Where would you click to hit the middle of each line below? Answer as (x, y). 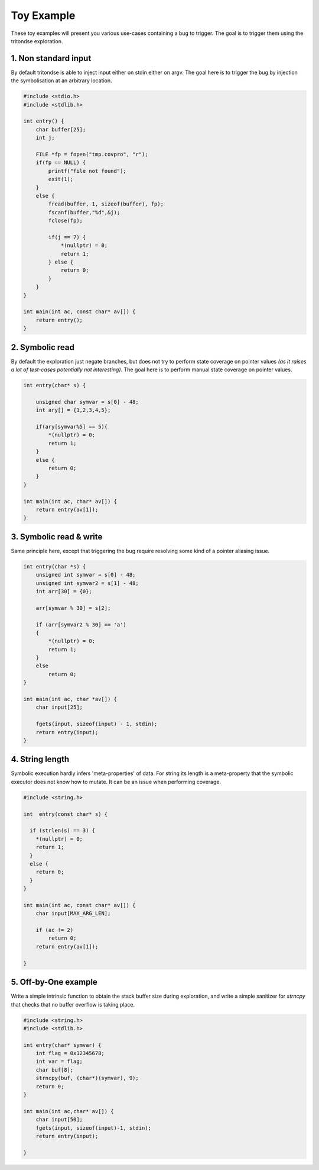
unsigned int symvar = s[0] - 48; (86, 575)
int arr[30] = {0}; (64, 591)
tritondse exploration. (37, 41)
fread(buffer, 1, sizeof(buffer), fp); (106, 204)
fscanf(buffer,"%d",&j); (84, 212)
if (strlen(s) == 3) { (63, 831)
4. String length (40, 759)
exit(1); (61, 179)
